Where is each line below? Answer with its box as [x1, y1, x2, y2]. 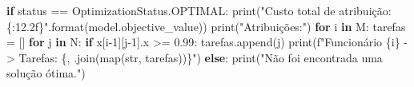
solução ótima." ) [6, 65, 86, 81]
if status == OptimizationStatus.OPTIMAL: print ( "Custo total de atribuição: [6, 2, 392, 18]
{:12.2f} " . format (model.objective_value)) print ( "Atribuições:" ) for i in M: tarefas [6, 18, 406, 34]
